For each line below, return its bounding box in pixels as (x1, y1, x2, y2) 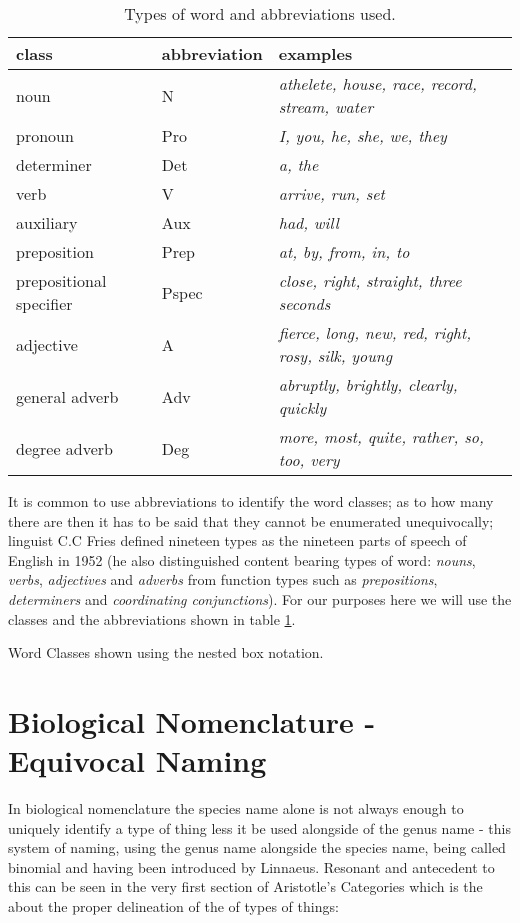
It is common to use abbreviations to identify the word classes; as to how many (8, 491, 494, 511)
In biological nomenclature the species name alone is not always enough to (8, 798, 464, 819)
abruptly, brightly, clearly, (278, 373, 458, 396)
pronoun (16, 124, 74, 147)
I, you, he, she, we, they (278, 124, 447, 147)
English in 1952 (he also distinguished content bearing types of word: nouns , (8, 549, 476, 570)
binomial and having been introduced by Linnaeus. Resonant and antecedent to (8, 856, 495, 877)
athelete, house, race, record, (278, 72, 477, 95)
